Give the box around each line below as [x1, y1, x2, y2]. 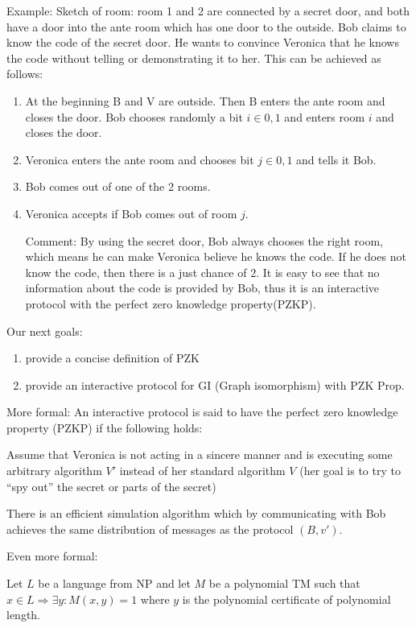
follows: [6, 65, 43, 82]
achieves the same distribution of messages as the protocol [6, 520, 294, 537]
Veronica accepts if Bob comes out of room [25, 205, 237, 221]
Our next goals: [6, 322, 83, 339]
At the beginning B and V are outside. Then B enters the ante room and [25, 92, 385, 109]
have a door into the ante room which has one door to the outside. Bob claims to [6, 18, 406, 35]
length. [6, 606, 41, 623]
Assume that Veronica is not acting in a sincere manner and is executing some [6, 446, 393, 463]
